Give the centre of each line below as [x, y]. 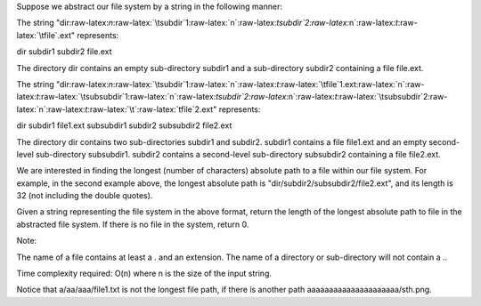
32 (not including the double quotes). [85, 196]
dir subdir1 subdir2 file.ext [64, 52]
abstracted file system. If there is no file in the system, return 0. [133, 224]
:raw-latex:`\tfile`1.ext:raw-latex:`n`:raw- [352, 84]
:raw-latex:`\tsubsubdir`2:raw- [392, 97]
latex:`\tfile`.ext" [46, 35]
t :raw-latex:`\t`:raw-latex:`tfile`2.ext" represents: [173, 109]
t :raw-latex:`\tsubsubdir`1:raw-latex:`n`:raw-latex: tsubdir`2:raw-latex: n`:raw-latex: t [187, 97]
